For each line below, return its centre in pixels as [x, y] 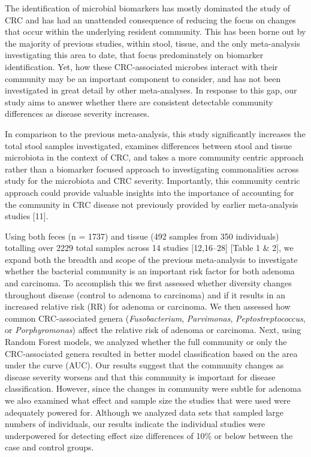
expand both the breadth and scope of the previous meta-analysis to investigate [151, 259]
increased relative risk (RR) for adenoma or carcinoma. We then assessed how [148, 306]
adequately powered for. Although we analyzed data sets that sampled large [144, 412]
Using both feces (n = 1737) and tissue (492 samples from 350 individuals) [142, 236]
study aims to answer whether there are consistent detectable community [139, 102]
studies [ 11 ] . [27, 216]
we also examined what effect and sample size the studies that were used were [148, 400]
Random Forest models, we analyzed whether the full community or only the [146, 342]
